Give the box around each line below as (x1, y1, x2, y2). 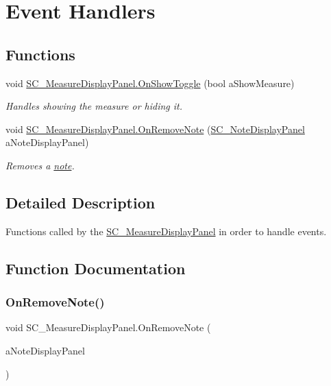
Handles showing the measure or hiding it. (5, 99, 183, 113)
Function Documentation (5, 257, 186, 278)
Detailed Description (5, 191, 156, 213)
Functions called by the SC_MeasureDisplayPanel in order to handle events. (5, 224, 327, 238)
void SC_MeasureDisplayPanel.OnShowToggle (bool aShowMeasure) (5, 75, 295, 90)
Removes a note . (5, 158, 75, 172)
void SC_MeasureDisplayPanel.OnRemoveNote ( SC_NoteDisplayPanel (5, 121, 305, 136)
